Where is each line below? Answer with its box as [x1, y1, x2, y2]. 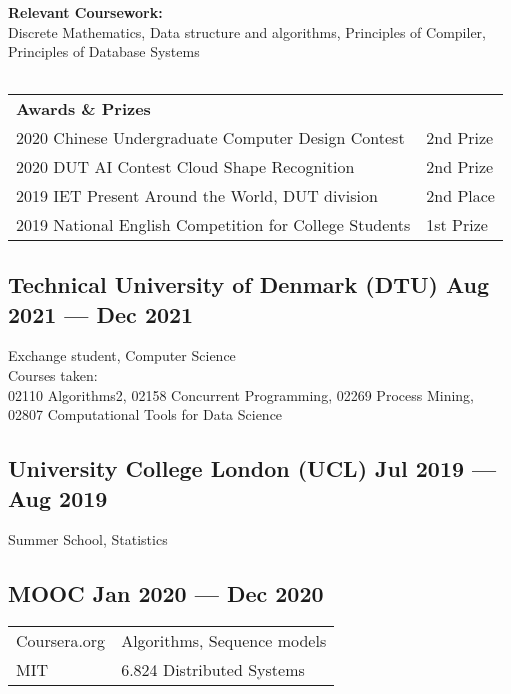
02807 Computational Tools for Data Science [8, 404, 283, 425]
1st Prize [426, 212, 488, 236]
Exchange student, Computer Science [8, 345, 236, 366]
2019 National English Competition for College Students [16, 212, 411, 236]
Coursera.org [16, 629, 106, 653]
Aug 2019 [8, 482, 108, 513]
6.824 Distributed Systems [121, 658, 305, 682]
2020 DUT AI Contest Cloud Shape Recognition [16, 154, 355, 178]
